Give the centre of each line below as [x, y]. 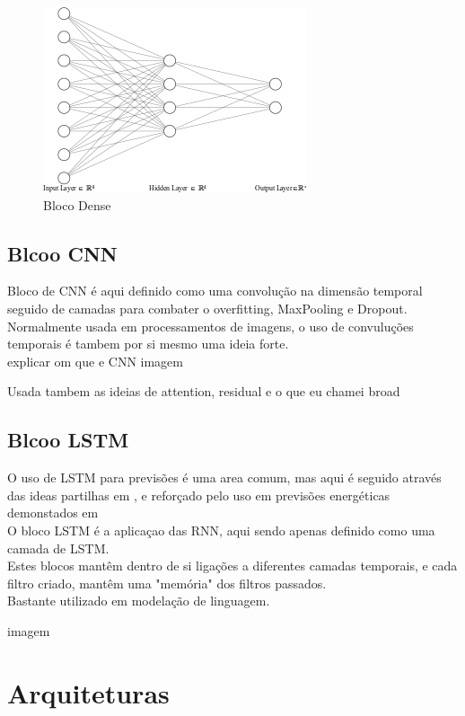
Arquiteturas [88, 692]
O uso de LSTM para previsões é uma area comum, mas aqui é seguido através [224, 477]
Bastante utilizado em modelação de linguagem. [139, 601]
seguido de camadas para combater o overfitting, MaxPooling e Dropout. [207, 308]
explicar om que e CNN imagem [95, 361]
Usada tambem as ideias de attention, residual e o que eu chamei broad [204, 391]
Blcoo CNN [62, 253]
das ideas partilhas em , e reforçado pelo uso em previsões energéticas [199, 495]
